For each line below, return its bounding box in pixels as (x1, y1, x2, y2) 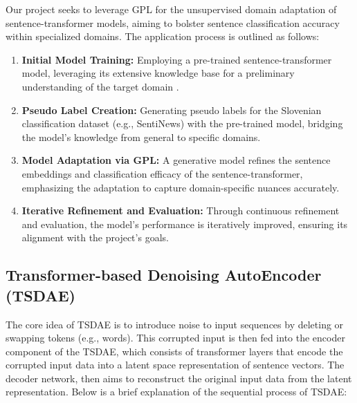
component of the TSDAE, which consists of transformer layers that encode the (6, 344, 343, 358)
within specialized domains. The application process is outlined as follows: (6, 29, 320, 44)
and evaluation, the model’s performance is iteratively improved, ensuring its (21, 216, 348, 231)
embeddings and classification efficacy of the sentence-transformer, (21, 166, 303, 180)
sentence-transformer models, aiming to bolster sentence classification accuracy (6, 15, 340, 30)
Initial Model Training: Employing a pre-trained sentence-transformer (21, 52, 332, 66)
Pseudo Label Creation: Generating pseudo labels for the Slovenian (21, 102, 322, 117)
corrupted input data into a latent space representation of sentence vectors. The (6, 357, 345, 372)
